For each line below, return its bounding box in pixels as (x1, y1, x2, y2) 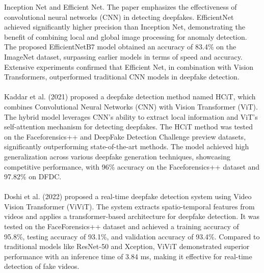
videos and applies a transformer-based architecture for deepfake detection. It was (4, 211, 260, 222)
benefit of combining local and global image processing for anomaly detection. (4, 31, 247, 42)
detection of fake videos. (4, 261, 80, 271)
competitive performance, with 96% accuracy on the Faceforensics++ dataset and (4, 161, 260, 172)
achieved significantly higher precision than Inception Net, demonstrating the (4, 21, 245, 32)
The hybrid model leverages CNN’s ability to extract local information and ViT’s (4, 111, 258, 122)
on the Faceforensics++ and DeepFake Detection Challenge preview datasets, (4, 131, 246, 142)
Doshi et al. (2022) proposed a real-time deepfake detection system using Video (4, 191, 252, 202)
